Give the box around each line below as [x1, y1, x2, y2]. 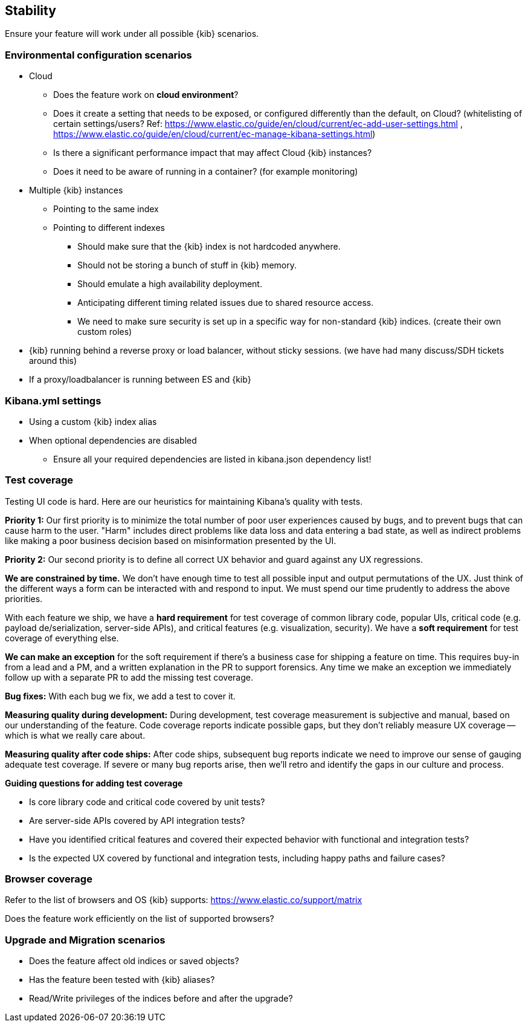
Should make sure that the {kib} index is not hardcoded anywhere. [77, 241, 341, 252]
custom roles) [77, 326, 132, 337]
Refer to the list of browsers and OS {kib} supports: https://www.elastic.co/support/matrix [5, 895, 362, 906]
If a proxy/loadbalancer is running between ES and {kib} [29, 374, 251, 385]
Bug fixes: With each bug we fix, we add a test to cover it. [5, 690, 236, 701]
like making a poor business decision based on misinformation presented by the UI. [5, 535, 336, 546]
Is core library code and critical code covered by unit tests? [29, 796, 265, 807]
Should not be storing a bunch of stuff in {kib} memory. [77, 260, 297, 271]
